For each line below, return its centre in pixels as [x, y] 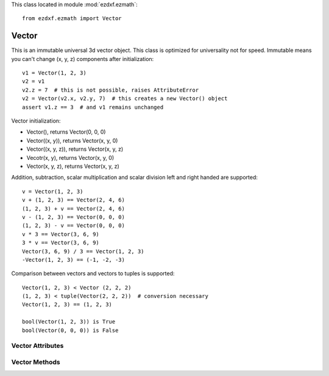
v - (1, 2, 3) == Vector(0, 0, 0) [73, 217]
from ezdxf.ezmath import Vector [72, 19]
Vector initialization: [36, 121]
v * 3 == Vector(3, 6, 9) [61, 234]
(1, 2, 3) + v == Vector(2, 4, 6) [73, 208]
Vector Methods [36, 362]
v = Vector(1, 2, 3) [53, 191]
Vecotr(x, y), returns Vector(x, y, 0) [70, 157]
